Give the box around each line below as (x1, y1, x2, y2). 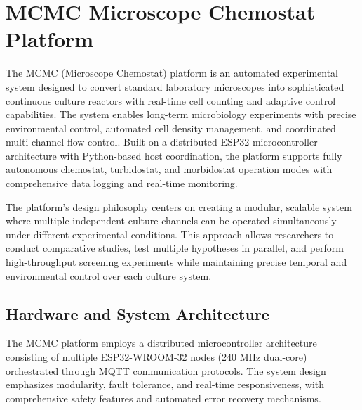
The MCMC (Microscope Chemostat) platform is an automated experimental (6, 65, 338, 80)
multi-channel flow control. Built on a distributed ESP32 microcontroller (6, 134, 318, 149)
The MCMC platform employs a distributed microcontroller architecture (6, 335, 317, 350)
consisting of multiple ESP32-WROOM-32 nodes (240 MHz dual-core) (6, 350, 307, 364)
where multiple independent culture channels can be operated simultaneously (6, 213, 337, 228)
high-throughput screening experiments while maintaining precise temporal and (6, 255, 347, 269)
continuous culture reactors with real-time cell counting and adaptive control (6, 93, 336, 108)
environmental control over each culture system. (6, 268, 212, 283)
